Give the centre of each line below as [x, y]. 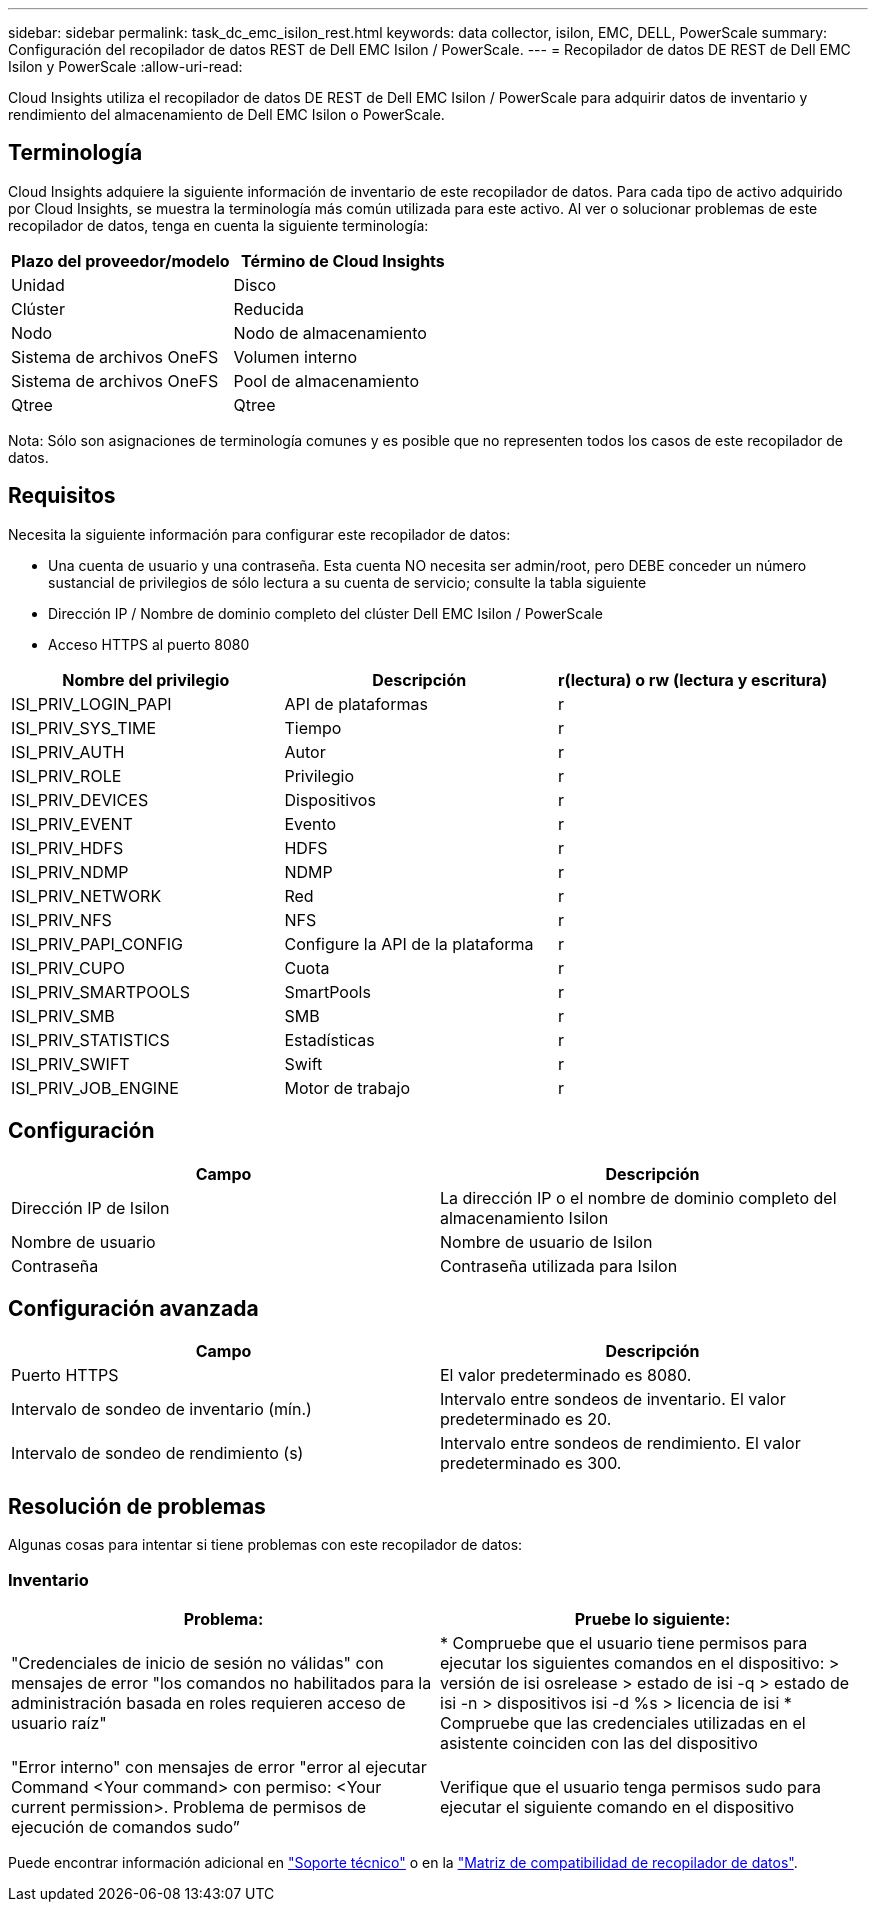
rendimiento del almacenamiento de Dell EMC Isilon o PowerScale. [226, 114]
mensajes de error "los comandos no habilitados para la [221, 1682]
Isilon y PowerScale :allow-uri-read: [125, 66]
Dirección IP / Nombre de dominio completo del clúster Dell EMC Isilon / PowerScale [325, 613]
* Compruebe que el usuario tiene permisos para [624, 1642]
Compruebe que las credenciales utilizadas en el [623, 1722]
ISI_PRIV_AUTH [68, 751]
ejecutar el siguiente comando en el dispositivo [617, 1806]
